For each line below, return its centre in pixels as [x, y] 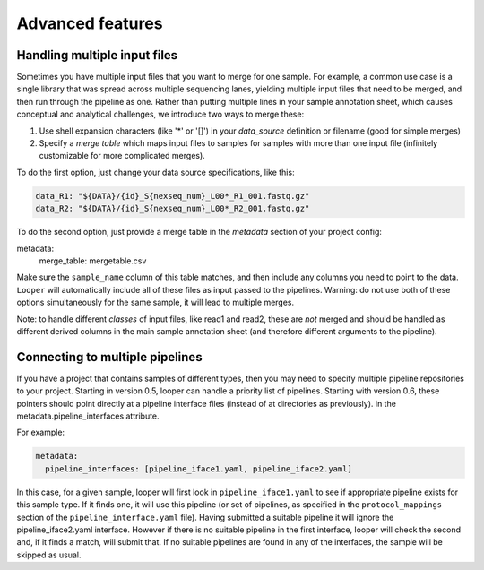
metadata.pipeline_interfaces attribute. [88, 416]
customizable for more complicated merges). [122, 156]
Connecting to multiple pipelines [109, 357]
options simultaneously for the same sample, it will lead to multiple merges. [156, 302]
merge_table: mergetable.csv [93, 261]
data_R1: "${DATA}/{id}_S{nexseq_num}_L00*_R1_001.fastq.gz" [173, 196]
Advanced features [90, 23]
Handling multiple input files [97, 55]
